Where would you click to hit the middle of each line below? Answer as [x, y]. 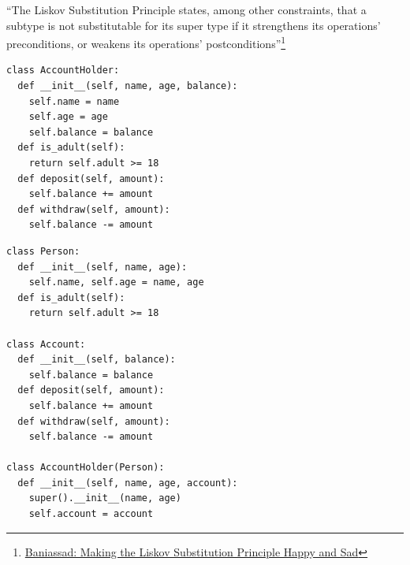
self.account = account [91, 514]
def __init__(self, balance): [97, 360]
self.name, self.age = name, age [116, 282]
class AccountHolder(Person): [86, 468]
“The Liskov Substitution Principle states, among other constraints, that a [186, 9]
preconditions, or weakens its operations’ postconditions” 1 [146, 42]
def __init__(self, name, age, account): [128, 483]
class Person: [43, 251]
